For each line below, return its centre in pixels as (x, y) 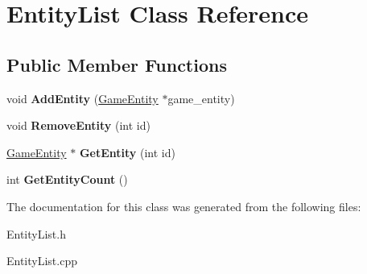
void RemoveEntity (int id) (78, 125)
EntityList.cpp (42, 261)
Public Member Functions (117, 64)
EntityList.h (36, 233)
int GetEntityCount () (67, 179)
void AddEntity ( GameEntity (82, 98)
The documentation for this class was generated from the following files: (184, 206)
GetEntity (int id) (127, 152)
